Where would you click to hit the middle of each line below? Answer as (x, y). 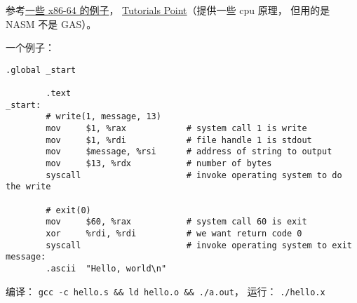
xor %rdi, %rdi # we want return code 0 (174, 233)
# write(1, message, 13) (103, 117)
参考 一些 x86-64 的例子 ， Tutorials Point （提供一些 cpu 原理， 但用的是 (168, 10)
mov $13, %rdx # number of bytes (159, 164)
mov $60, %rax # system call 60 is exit (176, 222)
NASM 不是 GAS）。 (51, 23)
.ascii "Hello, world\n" (106, 268)
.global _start (41, 70)
